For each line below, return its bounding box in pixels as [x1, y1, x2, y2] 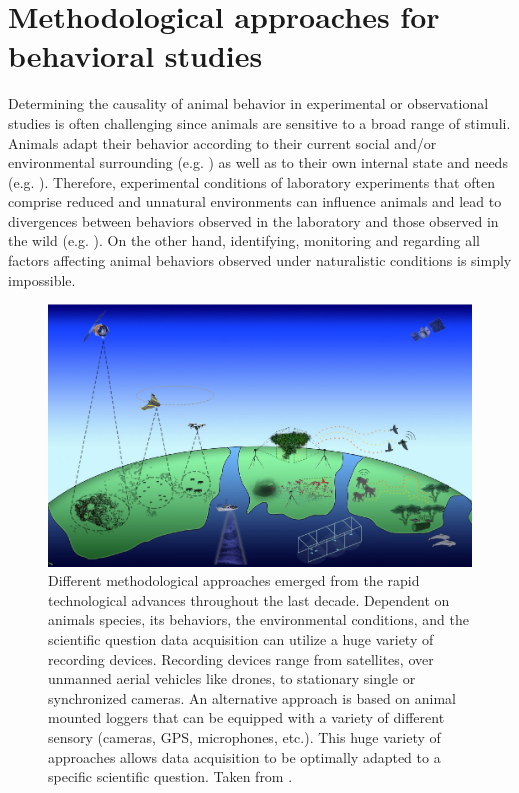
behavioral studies [8, 35, 263, 76]
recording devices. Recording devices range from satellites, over [48, 648, 434, 669]
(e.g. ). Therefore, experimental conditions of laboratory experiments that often [8, 171, 495, 192]
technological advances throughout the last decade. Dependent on [48, 589, 450, 610]
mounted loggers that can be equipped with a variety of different [48, 707, 445, 728]
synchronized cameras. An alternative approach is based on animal [48, 687, 457, 708]
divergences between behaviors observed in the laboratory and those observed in [8, 210, 499, 231]
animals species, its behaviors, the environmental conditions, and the [48, 609, 469, 630]
